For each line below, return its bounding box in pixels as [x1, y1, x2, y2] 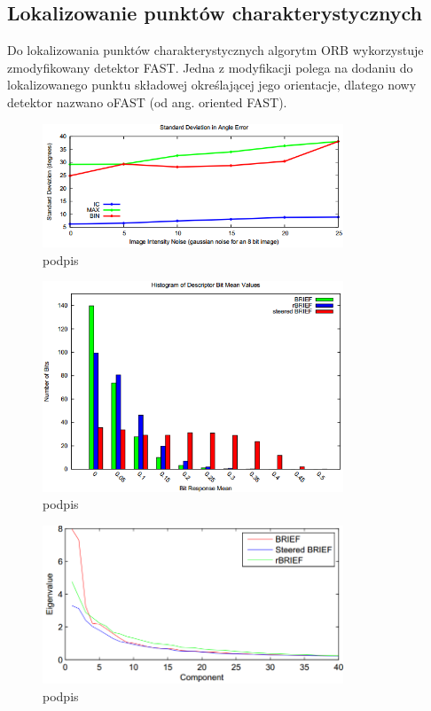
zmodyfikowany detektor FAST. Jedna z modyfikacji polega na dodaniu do [7, 58, 413, 76]
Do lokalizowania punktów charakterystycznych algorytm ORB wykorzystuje [7, 41, 424, 59]
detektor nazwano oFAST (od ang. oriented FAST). [7, 92, 287, 111]
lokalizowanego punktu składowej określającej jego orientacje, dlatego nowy [7, 75, 417, 94]
